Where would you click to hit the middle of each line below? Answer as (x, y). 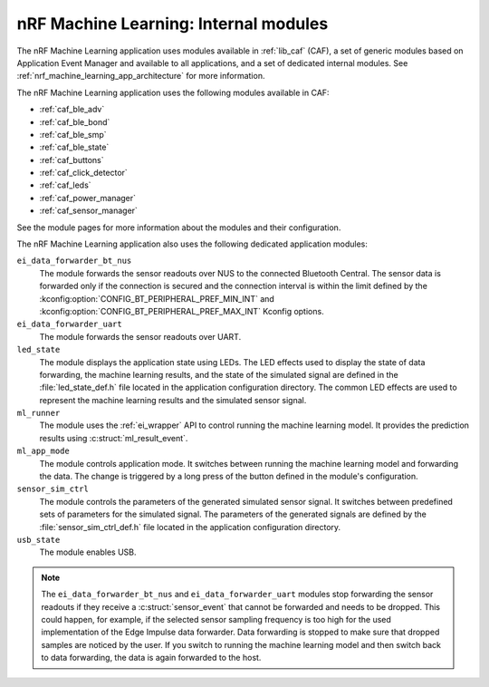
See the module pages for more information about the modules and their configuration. (179, 227)
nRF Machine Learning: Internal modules (173, 24)
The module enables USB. (88, 552)
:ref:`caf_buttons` (72, 160)
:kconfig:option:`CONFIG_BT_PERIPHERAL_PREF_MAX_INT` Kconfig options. (182, 311)
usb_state (38, 540)
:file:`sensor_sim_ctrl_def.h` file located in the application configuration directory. (190, 527)
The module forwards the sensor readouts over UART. (140, 336)
